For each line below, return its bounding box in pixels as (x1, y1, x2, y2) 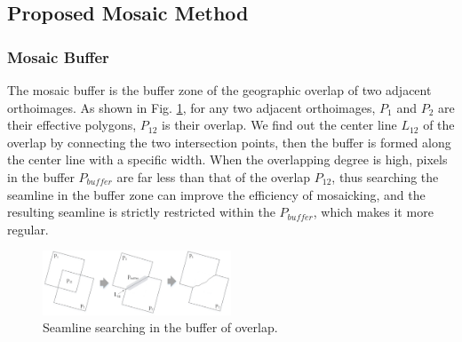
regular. (7, 219, 49, 238)
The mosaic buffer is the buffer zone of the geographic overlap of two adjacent (7, 81, 432, 99)
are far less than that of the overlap (116, 167, 311, 186)
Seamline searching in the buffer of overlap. (43, 318, 278, 337)
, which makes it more (313, 203, 434, 221)
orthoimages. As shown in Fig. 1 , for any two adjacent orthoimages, (7, 98, 376, 116)
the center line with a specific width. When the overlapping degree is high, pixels (7, 150, 448, 169)
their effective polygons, (7, 115, 137, 134)
